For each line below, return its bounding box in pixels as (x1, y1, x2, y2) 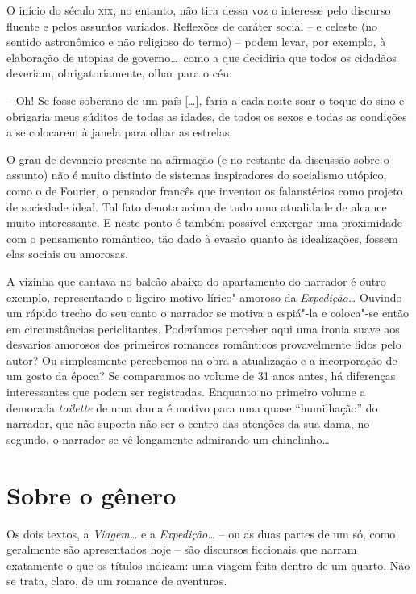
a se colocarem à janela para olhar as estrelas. (6, 123, 233, 140)
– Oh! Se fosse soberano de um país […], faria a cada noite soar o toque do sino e (6, 91, 405, 108)
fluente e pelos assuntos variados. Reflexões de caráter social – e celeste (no (6, 17, 378, 34)
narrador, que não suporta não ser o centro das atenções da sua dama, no (6, 415, 370, 432)
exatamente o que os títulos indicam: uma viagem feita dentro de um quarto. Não (6, 556, 410, 573)
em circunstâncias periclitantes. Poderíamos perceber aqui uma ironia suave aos (6, 320, 400, 337)
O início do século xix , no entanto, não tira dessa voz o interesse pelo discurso (6, 2, 391, 18)
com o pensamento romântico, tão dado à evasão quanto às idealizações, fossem (6, 229, 398, 246)
